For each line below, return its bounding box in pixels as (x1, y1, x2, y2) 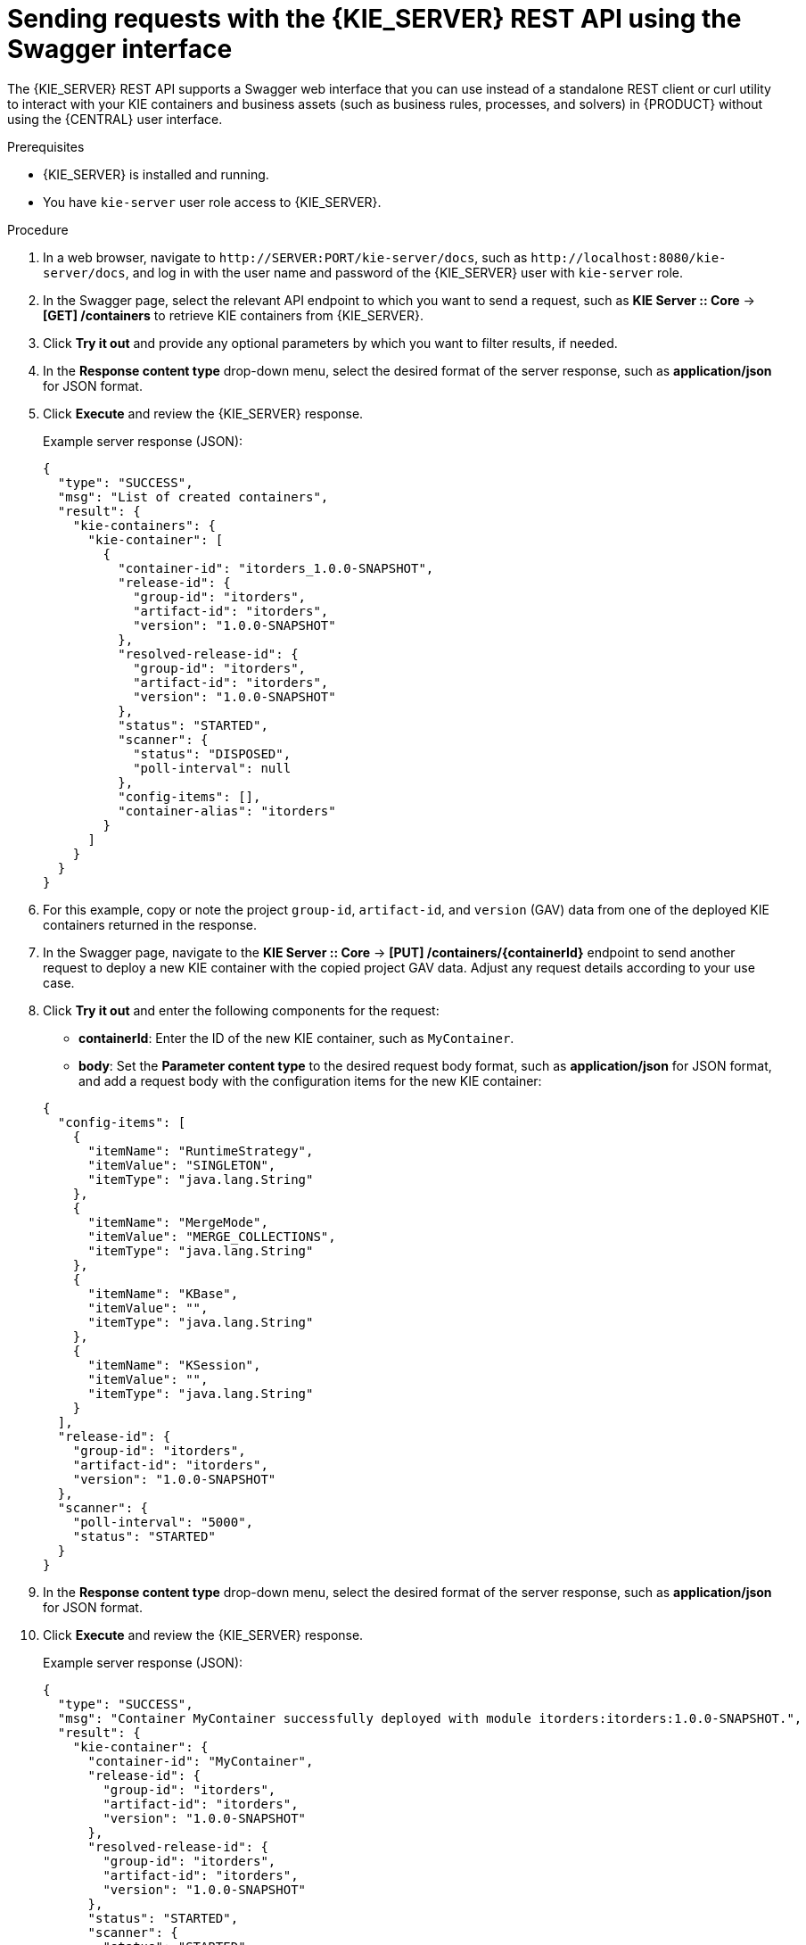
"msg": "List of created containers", (57, 489, 329, 504)
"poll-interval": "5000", (72, 1514, 254, 1529)
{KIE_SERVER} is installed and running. (43, 166, 269, 182)
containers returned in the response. (43, 916, 258, 932)
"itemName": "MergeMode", (87, 1214, 268, 1229)
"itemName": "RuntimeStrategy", (87, 1143, 314, 1158)
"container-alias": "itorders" (118, 803, 336, 818)
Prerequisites (7, 138, 85, 154)
